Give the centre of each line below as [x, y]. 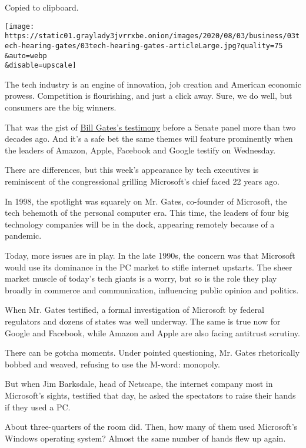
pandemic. [23, 235]
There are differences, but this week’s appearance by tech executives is [132, 170]
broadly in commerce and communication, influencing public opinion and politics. [152, 290]
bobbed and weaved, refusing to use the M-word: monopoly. [112, 364]
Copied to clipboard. [42, 7]
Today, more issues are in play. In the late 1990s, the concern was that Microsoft [150, 255]
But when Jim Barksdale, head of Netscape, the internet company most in [139, 384]
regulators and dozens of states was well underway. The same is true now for [143, 321]
